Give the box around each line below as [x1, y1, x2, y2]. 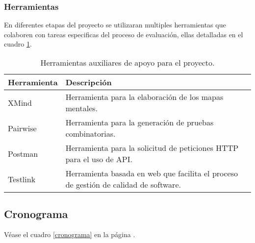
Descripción [65, 76, 112, 88]
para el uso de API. [65, 153, 132, 165]
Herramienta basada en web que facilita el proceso [65, 168, 238, 179]
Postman [8, 147, 38, 159]
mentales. [65, 102, 98, 114]
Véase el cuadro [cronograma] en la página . [4, 229, 135, 240]
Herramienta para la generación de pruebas [65, 117, 214, 128]
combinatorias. [65, 128, 116, 139]
